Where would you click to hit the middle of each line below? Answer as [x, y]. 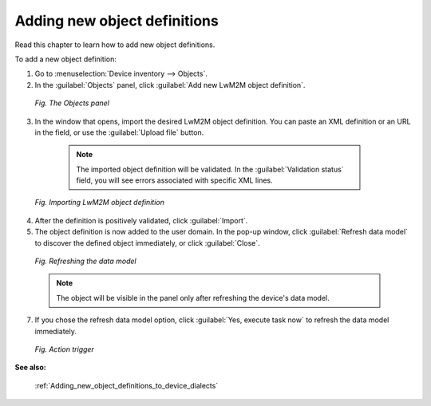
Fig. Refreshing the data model [85, 261]
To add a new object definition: [66, 59]
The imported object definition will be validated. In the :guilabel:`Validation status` [210, 169]
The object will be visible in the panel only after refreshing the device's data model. [193, 298]
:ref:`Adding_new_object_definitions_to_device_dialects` [127, 385]
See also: [31, 368]
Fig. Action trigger [65, 349]
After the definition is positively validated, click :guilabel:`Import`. [141, 220]
